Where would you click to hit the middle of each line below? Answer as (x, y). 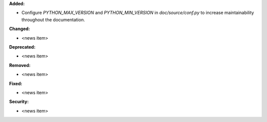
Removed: (20, 65)
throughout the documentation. (53, 19)
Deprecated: (22, 47)
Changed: (20, 29)
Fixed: (16, 83)
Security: (19, 102)
